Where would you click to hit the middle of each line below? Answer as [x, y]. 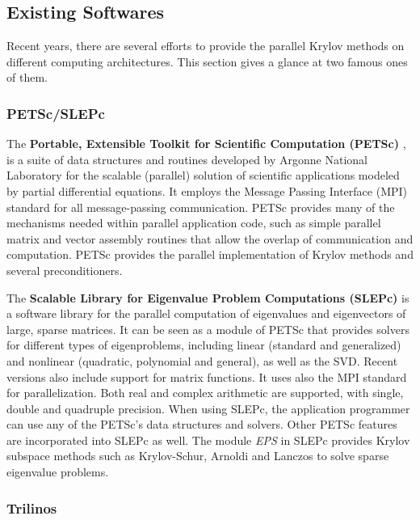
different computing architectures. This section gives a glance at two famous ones [207, 61]
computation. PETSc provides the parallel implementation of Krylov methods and [210, 254]
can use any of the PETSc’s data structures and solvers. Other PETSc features [202, 424]
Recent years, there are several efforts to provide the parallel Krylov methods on [206, 46]
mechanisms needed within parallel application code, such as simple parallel [194, 223]
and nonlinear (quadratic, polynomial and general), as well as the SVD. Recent [202, 360]
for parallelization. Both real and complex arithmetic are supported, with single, [205, 393]
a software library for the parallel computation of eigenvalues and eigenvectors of [206, 313]
